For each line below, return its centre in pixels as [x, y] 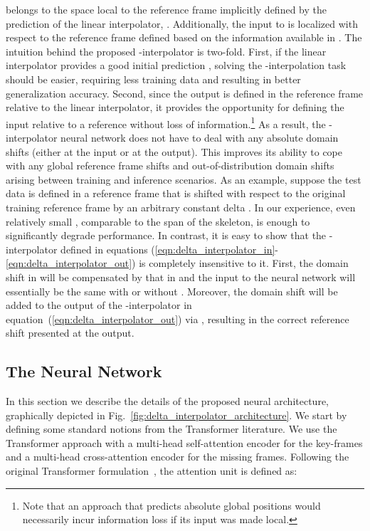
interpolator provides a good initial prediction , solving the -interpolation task [176, 65]
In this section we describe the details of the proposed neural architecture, [168, 401]
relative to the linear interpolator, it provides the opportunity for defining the [175, 107]
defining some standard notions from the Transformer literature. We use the [171, 429]
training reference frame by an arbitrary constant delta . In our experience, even [181, 207]
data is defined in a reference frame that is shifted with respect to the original [176, 193]
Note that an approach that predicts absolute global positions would [171, 505]
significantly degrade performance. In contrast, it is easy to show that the [166, 235]
